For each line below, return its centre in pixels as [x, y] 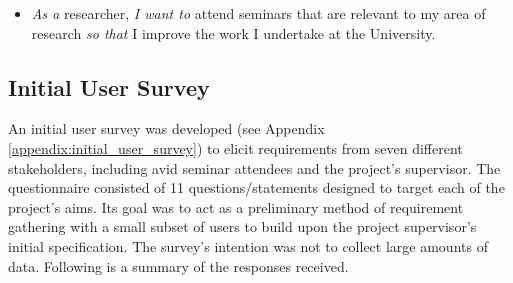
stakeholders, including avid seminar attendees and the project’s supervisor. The [254, 167]
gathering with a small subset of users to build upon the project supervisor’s [242, 226]
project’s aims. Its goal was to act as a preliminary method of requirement [236, 206]
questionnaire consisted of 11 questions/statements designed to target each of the [256, 187]
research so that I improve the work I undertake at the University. [233, 32]
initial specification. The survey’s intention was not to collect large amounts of [248, 245]
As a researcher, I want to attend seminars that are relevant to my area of [258, 13]
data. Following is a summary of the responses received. [178, 265]
